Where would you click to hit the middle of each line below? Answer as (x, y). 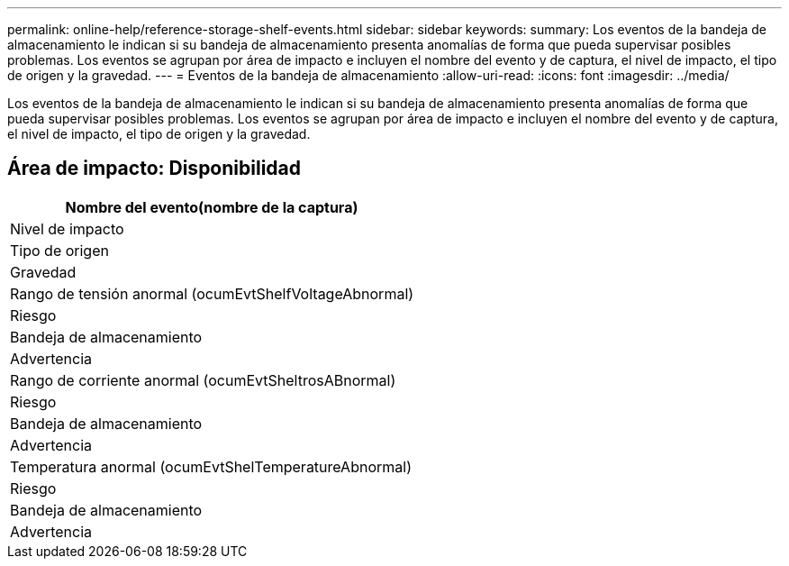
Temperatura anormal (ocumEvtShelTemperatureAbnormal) (211, 466)
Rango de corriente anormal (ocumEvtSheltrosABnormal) (203, 380)
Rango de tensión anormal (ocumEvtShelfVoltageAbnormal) (212, 293)
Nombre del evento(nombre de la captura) (212, 207)
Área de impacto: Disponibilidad (154, 169)
